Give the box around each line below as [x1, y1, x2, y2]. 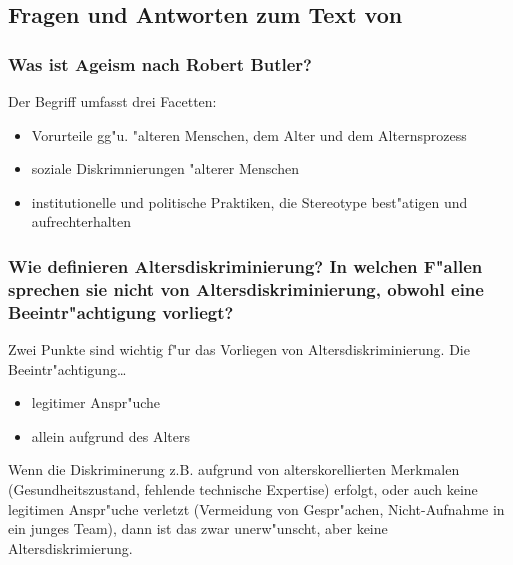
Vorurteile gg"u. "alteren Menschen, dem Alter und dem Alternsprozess [31, 124, 467, 145]
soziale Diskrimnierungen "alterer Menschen [31, 158, 299, 179]
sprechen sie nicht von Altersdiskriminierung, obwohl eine [8, 276, 484, 301]
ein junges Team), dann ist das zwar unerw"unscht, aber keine [8, 518, 388, 539]
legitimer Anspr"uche [31, 392, 161, 413]
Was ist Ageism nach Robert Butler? [8, 51, 313, 76]
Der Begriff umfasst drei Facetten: [8, 91, 217, 111]
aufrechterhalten [31, 211, 132, 232]
